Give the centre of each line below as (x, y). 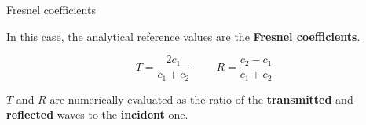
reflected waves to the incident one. (97, 114)
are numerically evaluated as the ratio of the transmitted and (201, 99)
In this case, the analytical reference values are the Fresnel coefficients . (183, 36)
